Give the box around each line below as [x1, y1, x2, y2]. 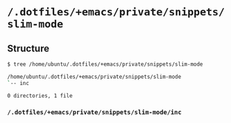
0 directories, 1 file [7, 92, 73, 99]
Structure [7, 42, 50, 54]
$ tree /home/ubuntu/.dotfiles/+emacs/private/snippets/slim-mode [7, 61, 203, 68]
